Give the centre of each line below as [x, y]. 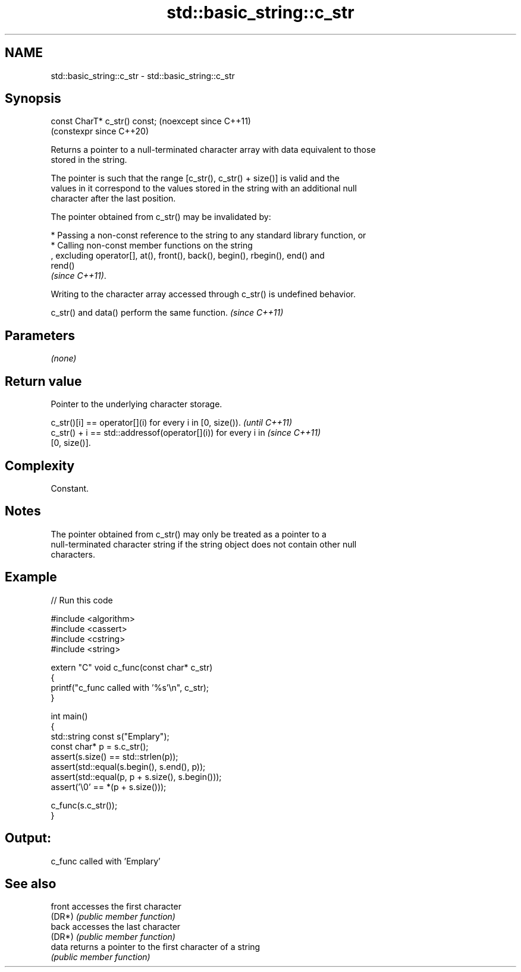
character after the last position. [113, 199]
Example [31, 577]
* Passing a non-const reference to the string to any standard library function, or [208, 235]
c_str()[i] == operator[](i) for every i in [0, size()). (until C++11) [172, 423]
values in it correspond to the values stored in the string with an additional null [204, 188]
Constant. [70, 488]
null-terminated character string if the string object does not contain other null [204, 544]
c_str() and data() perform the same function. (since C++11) [167, 313]
